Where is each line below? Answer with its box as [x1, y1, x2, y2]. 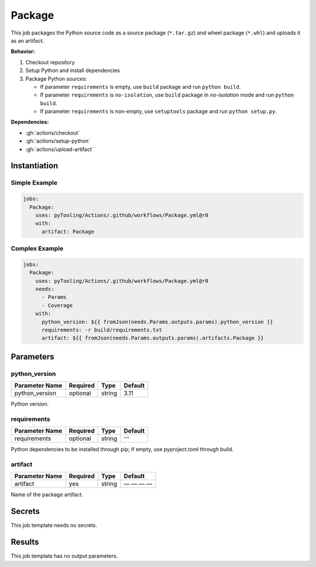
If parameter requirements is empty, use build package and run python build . [40, 83, 241, 90]
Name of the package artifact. [11, 491, 83, 498]
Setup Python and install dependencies [25, 67, 120, 74]
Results [11, 537, 39, 547]
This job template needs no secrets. [11, 522, 98, 529]
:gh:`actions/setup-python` [25, 137, 91, 144]
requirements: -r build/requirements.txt [42, 327, 162, 333]
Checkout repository [25, 58, 75, 65]
